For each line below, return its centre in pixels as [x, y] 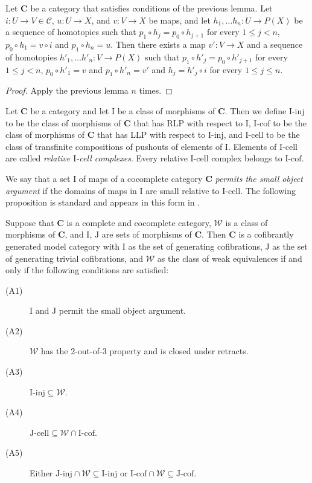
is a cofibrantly [266, 234]
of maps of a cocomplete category [141, 178]
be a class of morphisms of [166, 110]
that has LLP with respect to [151, 135]
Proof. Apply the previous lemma [67, 90]
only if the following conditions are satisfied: [87, 270]
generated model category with [63, 246]
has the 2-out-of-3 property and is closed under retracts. [145, 351]
